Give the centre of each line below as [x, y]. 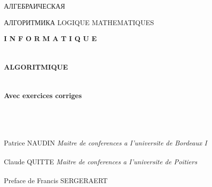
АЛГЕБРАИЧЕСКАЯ [35, 6]
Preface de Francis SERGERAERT [56, 180]
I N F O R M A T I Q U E [50, 38]
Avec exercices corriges [43, 95]
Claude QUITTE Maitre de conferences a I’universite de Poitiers [101, 161]
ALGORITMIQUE [36, 66]
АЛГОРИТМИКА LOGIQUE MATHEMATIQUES [79, 22]
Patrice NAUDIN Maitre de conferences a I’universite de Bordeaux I [106, 142]
